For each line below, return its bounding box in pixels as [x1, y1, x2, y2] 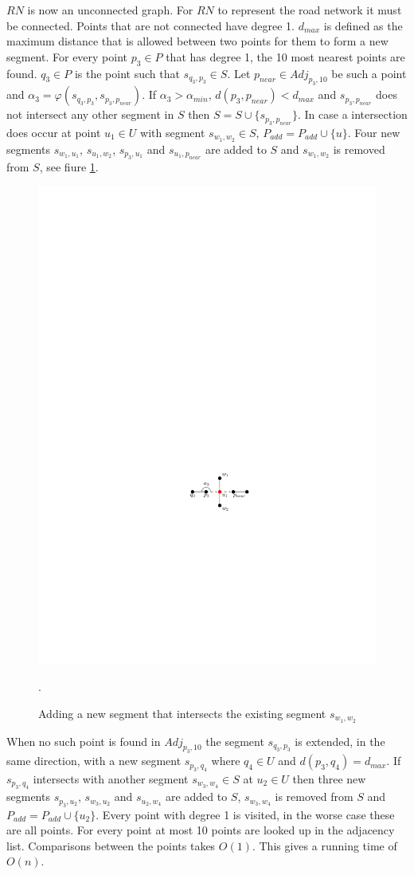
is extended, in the [295, 732, 385, 749]
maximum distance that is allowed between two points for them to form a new [6, 33, 389, 49]
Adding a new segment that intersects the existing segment [38, 704, 326, 721]
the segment [205, 732, 264, 749]
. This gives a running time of [252, 837, 397, 853]
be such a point [331, 65, 407, 81]
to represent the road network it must [217, 2, 402, 18]
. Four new [347, 124, 400, 140]
